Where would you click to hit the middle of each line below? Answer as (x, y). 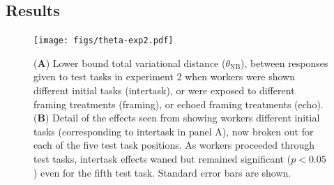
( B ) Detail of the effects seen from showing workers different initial (177, 118)
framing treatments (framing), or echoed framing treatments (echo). (179, 104)
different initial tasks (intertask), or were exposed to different (164, 90)
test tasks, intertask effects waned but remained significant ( (162, 159)
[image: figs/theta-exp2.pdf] (104, 41)
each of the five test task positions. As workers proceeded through (174, 145)
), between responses (284, 62)
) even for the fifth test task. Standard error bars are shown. (162, 172)
